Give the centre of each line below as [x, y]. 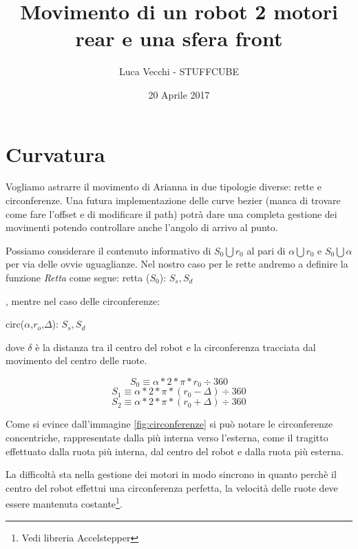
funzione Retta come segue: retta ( [78, 277]
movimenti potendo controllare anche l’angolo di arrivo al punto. [142, 227]
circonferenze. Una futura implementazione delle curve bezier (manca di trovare [173, 200]
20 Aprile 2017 [179, 94]
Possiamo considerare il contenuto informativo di [108, 250]
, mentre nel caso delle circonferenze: [83, 300]
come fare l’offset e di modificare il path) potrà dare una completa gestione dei [171, 213]
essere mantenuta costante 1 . [64, 503]
